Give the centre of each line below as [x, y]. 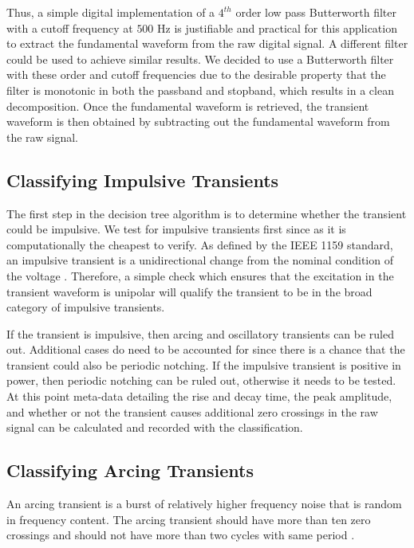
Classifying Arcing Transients [130, 470]
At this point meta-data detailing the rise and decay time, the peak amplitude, [199, 396]
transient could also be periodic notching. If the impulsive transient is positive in [204, 364]
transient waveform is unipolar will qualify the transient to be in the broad [189, 291]
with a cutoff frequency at [70, 27]
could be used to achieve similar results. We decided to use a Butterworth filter [200, 59]
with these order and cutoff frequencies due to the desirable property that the [196, 74]
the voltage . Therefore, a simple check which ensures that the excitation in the [200, 275]
